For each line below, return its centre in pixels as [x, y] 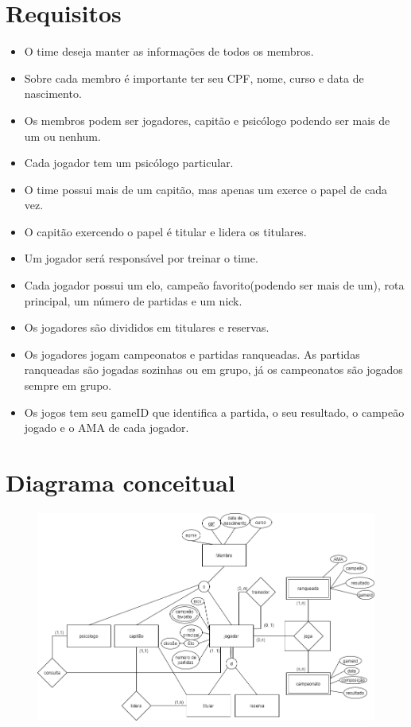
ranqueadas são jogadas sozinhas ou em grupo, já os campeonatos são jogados [213, 369]
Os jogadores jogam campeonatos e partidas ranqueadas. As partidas [192, 354]
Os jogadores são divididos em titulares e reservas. [147, 327]
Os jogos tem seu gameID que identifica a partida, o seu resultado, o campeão [214, 412]
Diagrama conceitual [120, 482]
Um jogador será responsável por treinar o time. [141, 258]
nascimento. [53, 93]
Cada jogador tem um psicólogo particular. [129, 163]
